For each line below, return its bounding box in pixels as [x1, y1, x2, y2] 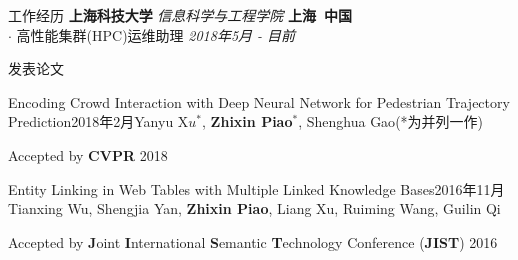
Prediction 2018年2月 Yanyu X [8, 111, 189, 132]
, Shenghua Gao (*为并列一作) [298, 111, 484, 132]
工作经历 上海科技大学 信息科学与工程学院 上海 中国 [8, 5, 353, 25]
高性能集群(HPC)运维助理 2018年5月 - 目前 [16, 24, 296, 45]
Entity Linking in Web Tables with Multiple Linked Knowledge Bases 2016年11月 [8, 178, 505, 199]
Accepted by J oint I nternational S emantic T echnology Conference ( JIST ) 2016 [8, 231, 498, 252]
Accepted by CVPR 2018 [8, 144, 168, 165]
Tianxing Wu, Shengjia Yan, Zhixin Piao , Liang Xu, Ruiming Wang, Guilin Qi [8, 198, 501, 219]
